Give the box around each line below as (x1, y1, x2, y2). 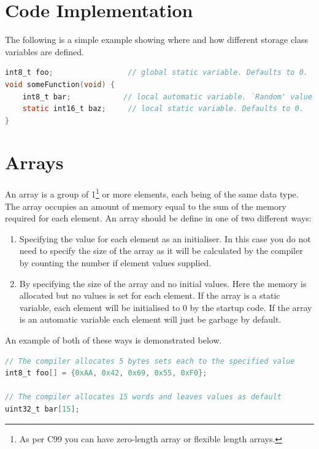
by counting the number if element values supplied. (19, 256, 212, 269)
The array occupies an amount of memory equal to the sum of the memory (5, 199, 286, 212)
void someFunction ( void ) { (5, 80, 115, 89)
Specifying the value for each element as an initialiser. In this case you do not (19, 232, 311, 245)
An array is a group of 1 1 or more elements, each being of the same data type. (5, 186, 299, 201)
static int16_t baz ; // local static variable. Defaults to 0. (22, 104, 304, 113)
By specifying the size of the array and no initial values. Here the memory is (19, 277, 307, 290)
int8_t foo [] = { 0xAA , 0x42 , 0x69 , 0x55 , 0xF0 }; (5, 369, 207, 378)
